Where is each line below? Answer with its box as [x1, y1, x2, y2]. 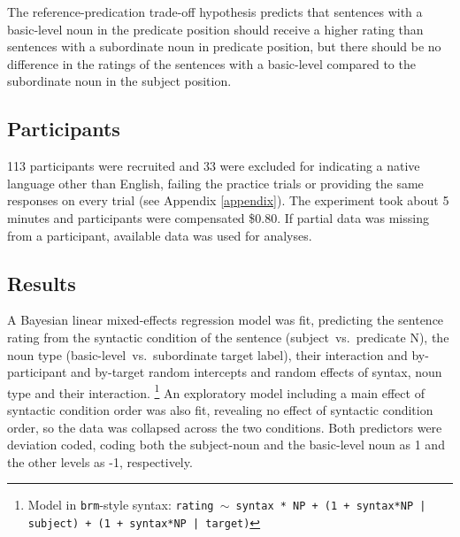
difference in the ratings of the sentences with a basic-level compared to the [7, 54, 416, 73]
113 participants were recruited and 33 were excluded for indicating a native [7, 157, 420, 175]
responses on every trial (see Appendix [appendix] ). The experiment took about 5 [7, 191, 449, 210]
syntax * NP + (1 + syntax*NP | [235, 500, 426, 513]
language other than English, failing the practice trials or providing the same [7, 173, 424, 192]
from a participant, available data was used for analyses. [7, 226, 312, 244]
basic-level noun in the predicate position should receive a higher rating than [7, 19, 424, 38]
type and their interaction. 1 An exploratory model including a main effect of [7, 380, 425, 402]
